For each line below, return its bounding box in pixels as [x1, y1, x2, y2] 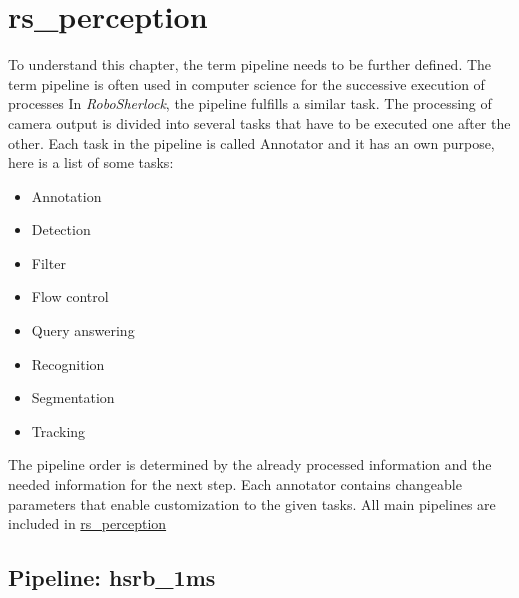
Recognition [31, 353, 105, 374]
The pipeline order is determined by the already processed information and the [8, 454, 492, 475]
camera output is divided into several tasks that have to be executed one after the [8, 112, 511, 133]
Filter [31, 252, 66, 273]
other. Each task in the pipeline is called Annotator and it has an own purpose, [8, 132, 495, 153]
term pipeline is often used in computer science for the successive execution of [8, 73, 485, 94]
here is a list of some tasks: [8, 152, 174, 173]
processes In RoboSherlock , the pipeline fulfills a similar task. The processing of [8, 93, 492, 114]
